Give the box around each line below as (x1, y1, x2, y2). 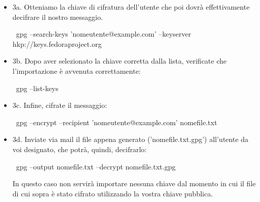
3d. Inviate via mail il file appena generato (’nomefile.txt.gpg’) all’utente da (12, 134, 249, 145)
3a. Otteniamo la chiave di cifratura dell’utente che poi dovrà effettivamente (12, 2, 250, 12)
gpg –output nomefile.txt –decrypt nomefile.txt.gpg (16, 161, 176, 171)
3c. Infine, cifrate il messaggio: (12, 100, 107, 110)
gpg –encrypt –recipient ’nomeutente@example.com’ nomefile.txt (16, 117, 217, 127)
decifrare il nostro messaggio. (12, 11, 103, 22)
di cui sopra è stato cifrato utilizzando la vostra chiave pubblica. (12, 188, 213, 198)
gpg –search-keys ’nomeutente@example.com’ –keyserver (16, 28, 191, 39)
